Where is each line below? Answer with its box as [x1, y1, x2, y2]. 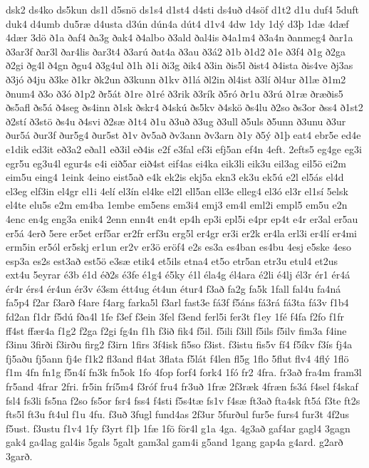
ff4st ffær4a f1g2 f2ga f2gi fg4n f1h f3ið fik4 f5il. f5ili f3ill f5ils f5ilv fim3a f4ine [6, 323, 347, 338]
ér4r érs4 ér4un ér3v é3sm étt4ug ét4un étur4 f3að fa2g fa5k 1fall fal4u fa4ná [6, 281, 341, 296]
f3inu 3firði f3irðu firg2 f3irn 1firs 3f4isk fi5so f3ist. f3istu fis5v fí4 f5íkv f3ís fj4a [6, 337, 353, 352]
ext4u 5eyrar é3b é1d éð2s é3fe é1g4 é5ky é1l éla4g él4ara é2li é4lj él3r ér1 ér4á [6, 267, 350, 282]
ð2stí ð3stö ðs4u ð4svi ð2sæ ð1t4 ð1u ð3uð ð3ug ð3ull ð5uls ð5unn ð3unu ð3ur [6, 113, 346, 128]
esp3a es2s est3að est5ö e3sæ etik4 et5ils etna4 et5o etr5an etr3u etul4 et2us [6, 253, 338, 268]
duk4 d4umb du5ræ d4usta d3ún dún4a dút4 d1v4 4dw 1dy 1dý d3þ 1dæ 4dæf [6, 16, 349, 31]
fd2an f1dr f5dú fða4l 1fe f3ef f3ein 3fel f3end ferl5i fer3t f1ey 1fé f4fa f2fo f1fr [6, 309, 345, 324]
